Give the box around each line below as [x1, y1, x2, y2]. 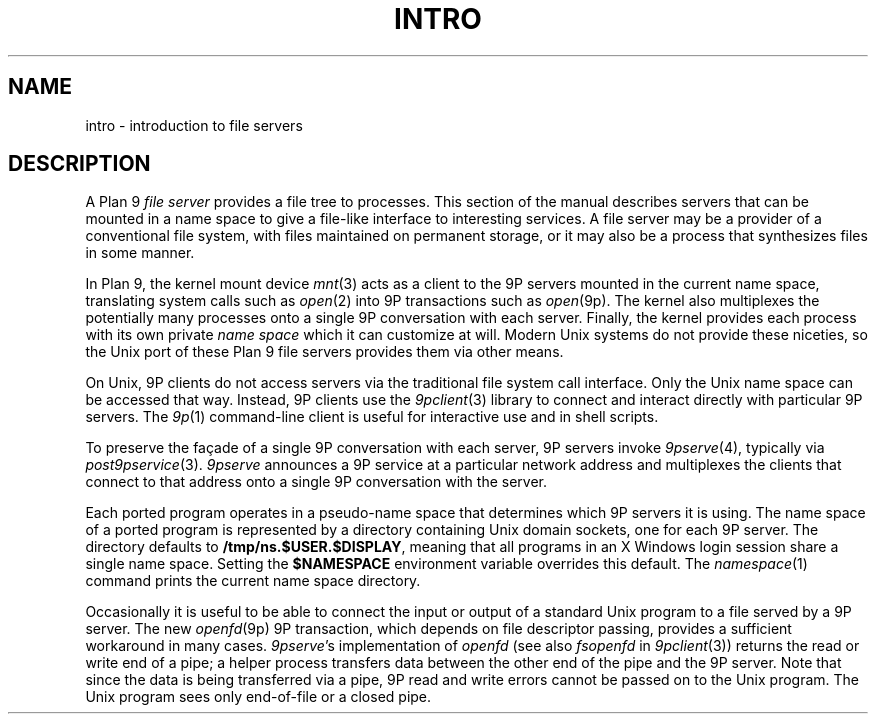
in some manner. [85, 244, 195, 262]
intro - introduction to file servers [85, 116, 303, 134]
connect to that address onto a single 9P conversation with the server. [85, 473, 548, 491]
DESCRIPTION [8, 151, 151, 177]
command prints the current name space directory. [85, 572, 421, 590]
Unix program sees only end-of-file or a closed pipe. [85, 688, 432, 706]
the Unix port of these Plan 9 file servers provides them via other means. [85, 343, 564, 361]
